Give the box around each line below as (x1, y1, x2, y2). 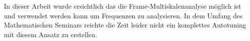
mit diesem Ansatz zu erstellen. (4, 29, 97, 39)
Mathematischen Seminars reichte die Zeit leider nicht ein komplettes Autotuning (4, 20, 247, 30)
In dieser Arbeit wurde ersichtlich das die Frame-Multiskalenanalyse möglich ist (4, 1, 241, 11)
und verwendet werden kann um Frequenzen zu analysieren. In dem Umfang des (4, 10, 243, 20)
